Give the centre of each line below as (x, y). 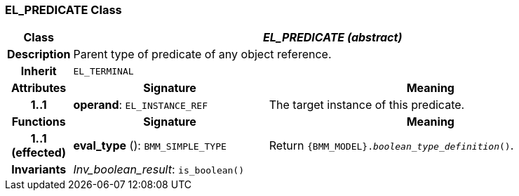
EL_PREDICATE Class (63, 10)
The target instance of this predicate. (367, 105)
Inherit (39, 71)
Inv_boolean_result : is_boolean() (159, 170)
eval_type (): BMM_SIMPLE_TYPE (150, 146)
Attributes (39, 88)
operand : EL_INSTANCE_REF (141, 105)
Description (39, 54)
